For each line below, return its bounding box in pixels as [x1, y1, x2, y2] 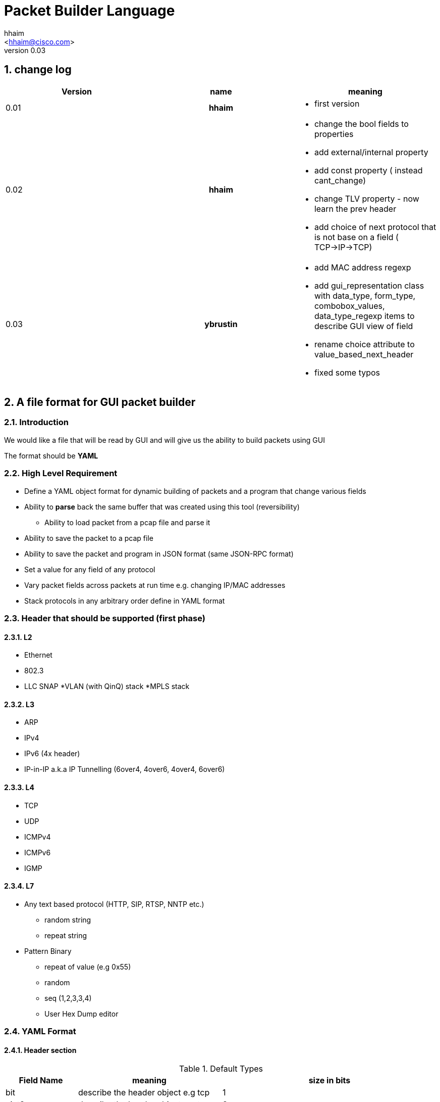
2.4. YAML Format [4, 1026, 76, 1037]
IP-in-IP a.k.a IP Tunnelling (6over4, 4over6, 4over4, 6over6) [24, 765, 225, 774]
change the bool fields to [314, 118, 409, 129]
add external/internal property [314, 147, 428, 157]
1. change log [4, 63, 72, 76]
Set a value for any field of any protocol [24, 565, 155, 574]
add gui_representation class [314, 280, 424, 291]
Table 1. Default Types [179, 1064, 263, 1074]
